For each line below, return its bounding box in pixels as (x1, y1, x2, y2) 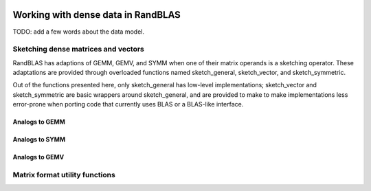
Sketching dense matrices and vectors (12, 45, 144, 54)
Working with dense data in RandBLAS (12, 9, 181, 21)
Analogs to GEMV (12, 153, 65, 161)
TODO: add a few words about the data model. (12, 27, 144, 36)
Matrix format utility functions (12, 170, 116, 179)
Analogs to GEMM (12, 117, 65, 126)
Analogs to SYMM (12, 135, 66, 144)
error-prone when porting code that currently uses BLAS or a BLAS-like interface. (12, 100, 244, 109)
